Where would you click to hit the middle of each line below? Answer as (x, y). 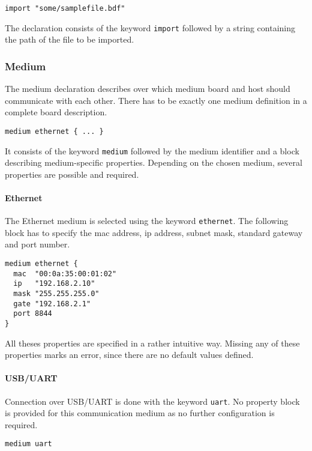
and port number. (37, 244)
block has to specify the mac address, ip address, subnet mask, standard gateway (154, 232)
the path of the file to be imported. (70, 39)
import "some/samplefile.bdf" (65, 8)
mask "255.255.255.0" (56, 294)
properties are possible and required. (72, 174)
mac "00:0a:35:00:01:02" (65, 274)
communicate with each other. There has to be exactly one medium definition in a (156, 100)
